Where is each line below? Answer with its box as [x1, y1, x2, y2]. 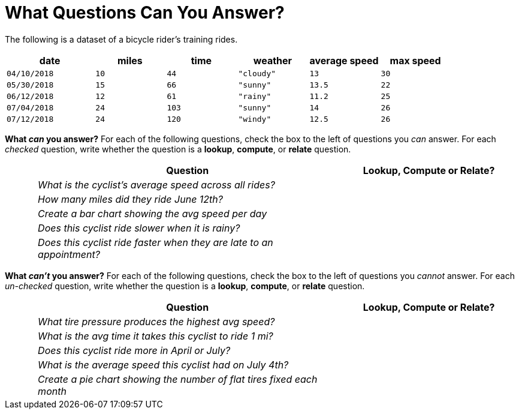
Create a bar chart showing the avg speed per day [38, 207, 267, 220]
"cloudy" [238, 68, 276, 78]
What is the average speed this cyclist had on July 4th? [38, 358, 289, 371]
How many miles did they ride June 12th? [38, 193, 223, 205]
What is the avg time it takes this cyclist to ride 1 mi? [38, 329, 273, 342]
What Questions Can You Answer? [5, 2, 285, 23]
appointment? [38, 248, 100, 260]
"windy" [238, 114, 271, 124]
